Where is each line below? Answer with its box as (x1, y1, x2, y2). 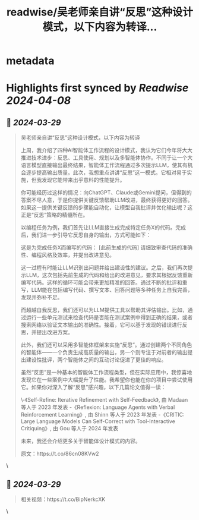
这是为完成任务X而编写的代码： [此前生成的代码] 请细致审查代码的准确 (20, 244, 193, 251)
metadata (6, 54, 55, 68)
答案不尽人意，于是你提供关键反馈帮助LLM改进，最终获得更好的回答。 (20, 197, 193, 204)
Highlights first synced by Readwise (6, 81, 189, 95)
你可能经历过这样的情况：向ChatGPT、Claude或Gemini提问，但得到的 (20, 189, 192, 196)
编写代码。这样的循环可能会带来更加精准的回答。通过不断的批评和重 (20, 279, 188, 286)
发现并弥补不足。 (20, 294, 63, 301)
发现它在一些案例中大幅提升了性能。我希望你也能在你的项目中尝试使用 (20, 376, 193, 383)
